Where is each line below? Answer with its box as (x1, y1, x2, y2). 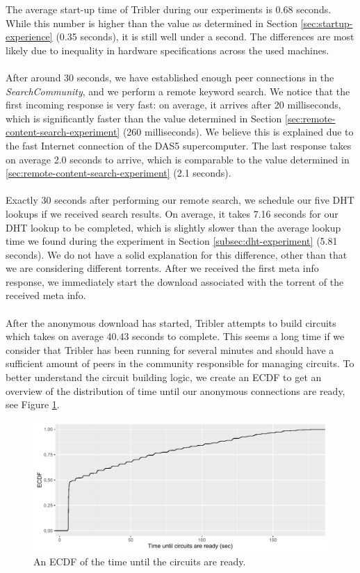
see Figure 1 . (6, 397, 60, 412)
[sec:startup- (300, 15, 353, 30)
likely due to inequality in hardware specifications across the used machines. (6, 42, 329, 57)
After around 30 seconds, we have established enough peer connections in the (6, 70, 334, 84)
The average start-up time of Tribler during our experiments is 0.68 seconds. (6, 2, 332, 16)
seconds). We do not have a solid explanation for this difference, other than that (6, 247, 347, 261)
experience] (6, 29, 53, 44)
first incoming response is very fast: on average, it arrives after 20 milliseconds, (6, 97, 341, 112)
